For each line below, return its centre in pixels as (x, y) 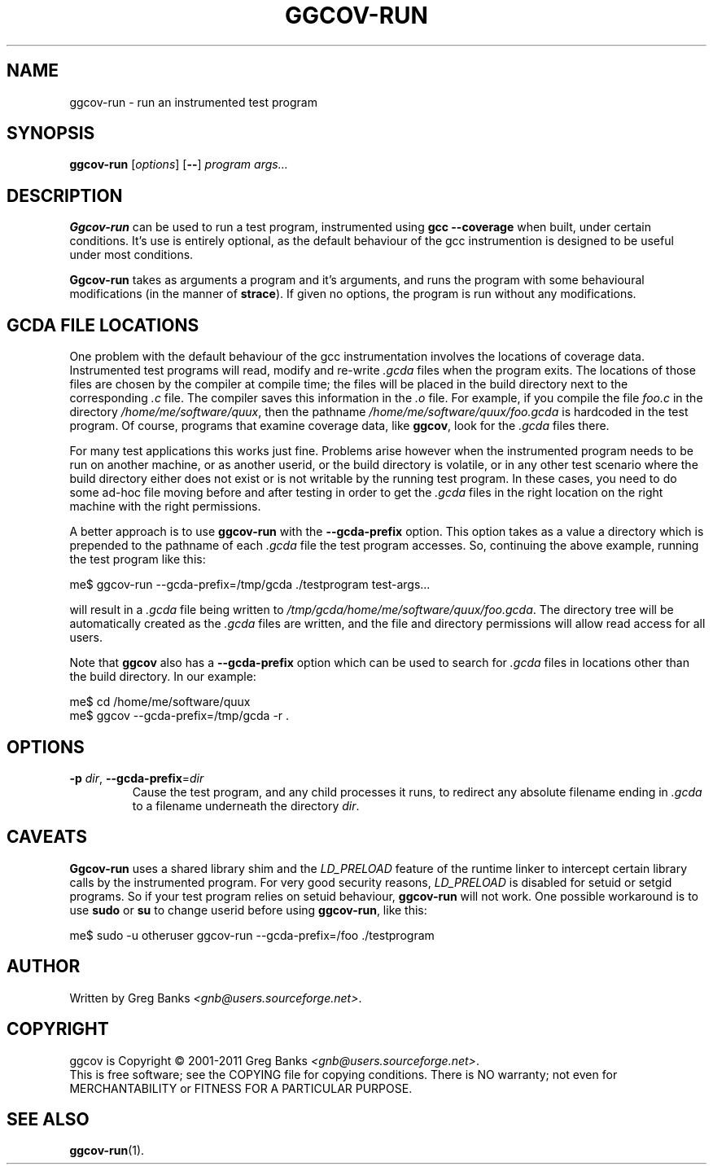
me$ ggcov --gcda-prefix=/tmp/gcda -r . (179, 716)
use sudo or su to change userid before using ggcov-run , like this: (248, 910)
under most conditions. (131, 255)
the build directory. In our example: (163, 677)
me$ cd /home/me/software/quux (160, 702)
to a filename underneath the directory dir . (246, 805)
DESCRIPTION (65, 195)
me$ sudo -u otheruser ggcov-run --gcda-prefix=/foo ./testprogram (252, 935)
